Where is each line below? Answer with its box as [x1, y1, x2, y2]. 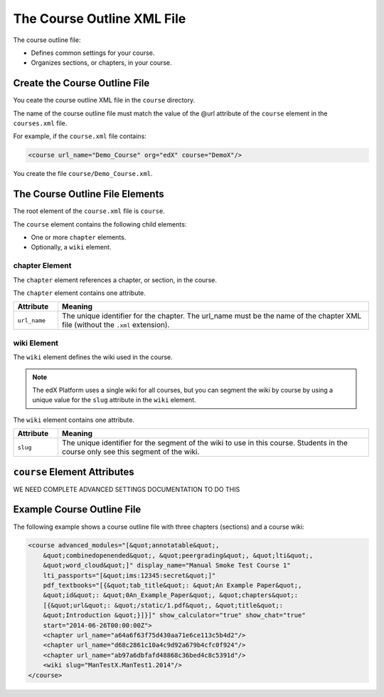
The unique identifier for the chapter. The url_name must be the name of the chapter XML [61, 311, 362, 321]
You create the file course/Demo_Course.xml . [13, 170, 153, 178]
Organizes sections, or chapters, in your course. [31, 58, 172, 67]
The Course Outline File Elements [13, 188, 164, 200]
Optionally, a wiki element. [31, 243, 112, 252]
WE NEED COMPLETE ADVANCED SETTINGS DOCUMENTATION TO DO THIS [13, 485, 240, 493]
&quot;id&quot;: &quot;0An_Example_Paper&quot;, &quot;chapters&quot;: [43, 592, 299, 599]
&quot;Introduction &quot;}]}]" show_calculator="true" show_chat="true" [43, 611, 306, 619]
